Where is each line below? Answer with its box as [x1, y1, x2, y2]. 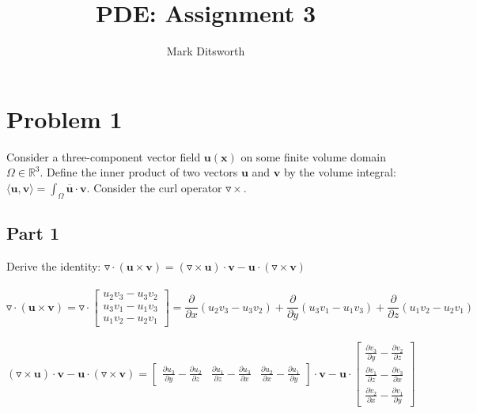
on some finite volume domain [240, 148, 387, 165]
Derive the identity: [6, 257, 101, 274]
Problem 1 [6, 102, 123, 135]
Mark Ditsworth [166, 43, 245, 59]
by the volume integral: [283, 164, 396, 180]
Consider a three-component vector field [6, 148, 201, 165]
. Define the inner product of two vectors [40, 164, 238, 180]
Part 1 [6, 221, 60, 245]
